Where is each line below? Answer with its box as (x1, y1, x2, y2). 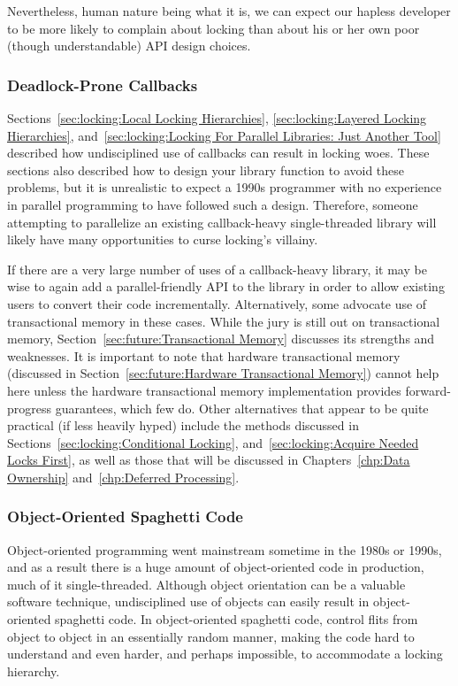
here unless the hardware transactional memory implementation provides (7, 381, 401, 399)
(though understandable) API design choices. (7, 36, 251, 55)
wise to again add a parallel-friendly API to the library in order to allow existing (7, 277, 445, 296)
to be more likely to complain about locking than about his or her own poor (7, 19, 420, 37)
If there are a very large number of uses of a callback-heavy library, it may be (7, 259, 427, 278)
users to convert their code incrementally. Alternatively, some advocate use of (7, 294, 427, 312)
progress (7, 398, 52, 417)
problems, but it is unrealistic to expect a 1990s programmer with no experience (7, 178, 442, 197)
